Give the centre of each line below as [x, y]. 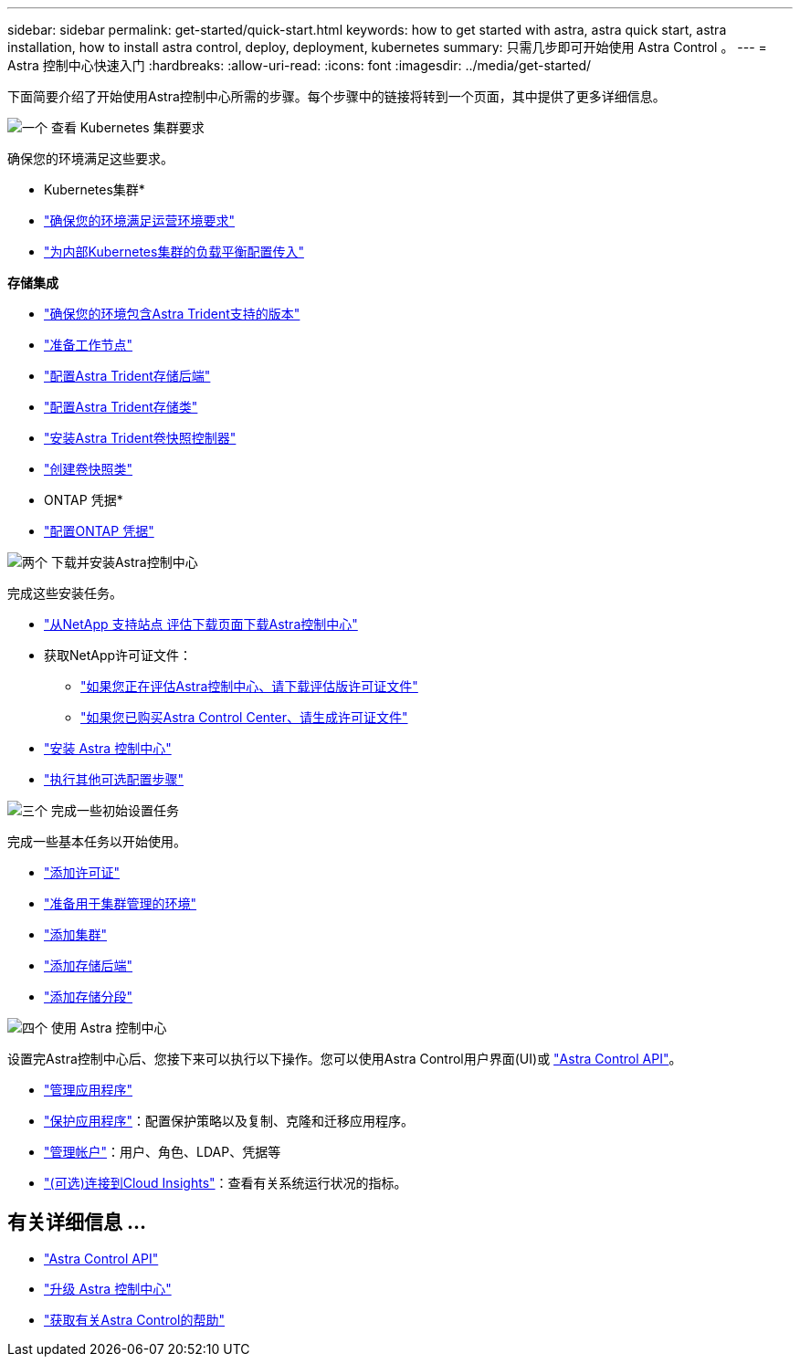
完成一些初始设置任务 [115, 810]
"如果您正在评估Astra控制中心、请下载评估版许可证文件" [249, 686]
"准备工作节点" [89, 345]
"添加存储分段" [89, 997]
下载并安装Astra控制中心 [124, 562]
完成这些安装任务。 [65, 593]
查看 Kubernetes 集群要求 [127, 127]
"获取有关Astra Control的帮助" [135, 1319]
